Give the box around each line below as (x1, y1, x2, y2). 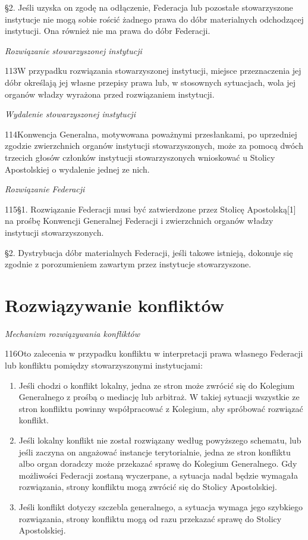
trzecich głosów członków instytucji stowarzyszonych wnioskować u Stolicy (5, 151, 275, 163)
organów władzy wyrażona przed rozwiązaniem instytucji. (5, 88, 215, 100)
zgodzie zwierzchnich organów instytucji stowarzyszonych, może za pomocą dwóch (5, 139, 303, 152)
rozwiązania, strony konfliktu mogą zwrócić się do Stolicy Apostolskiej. (18, 480, 277, 493)
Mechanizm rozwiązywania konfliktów (5, 327, 140, 339)
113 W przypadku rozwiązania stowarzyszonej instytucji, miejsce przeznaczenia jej (5, 64, 301, 77)
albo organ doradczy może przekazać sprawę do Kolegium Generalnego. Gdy (18, 457, 297, 470)
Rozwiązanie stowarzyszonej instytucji (5, 44, 142, 57)
